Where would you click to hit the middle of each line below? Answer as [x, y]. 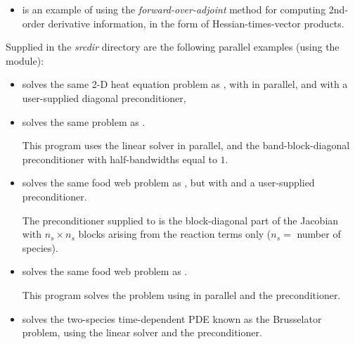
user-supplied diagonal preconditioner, [104, 97]
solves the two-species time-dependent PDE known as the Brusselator [172, 318]
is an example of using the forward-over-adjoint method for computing [174, 9]
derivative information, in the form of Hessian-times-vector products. [196, 23]
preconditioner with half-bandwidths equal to [120, 159]
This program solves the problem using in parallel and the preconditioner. [181, 294]
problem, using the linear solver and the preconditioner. [142, 332]
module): [25, 60]
